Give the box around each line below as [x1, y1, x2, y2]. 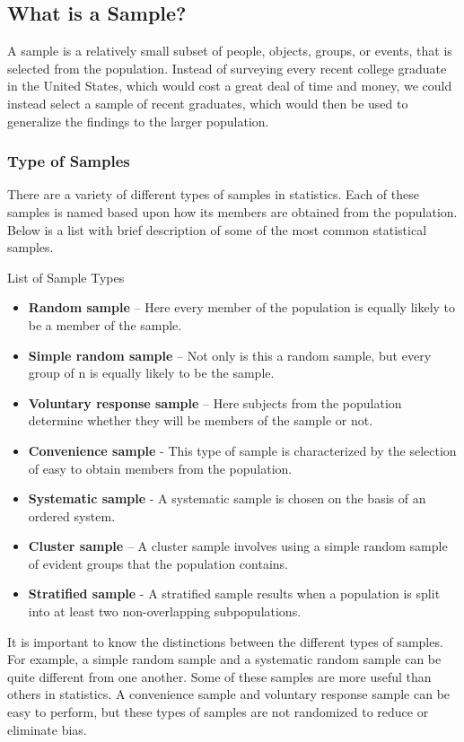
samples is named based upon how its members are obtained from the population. [7, 202, 458, 221]
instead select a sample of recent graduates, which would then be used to [7, 93, 408, 112]
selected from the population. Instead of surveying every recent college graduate [7, 58, 447, 77]
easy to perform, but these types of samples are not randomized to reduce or [7, 703, 429, 721]
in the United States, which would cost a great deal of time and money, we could [7, 76, 452, 95]
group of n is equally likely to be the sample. [28, 363, 275, 382]
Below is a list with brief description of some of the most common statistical [7, 220, 427, 239]
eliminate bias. [7, 720, 87, 738]
